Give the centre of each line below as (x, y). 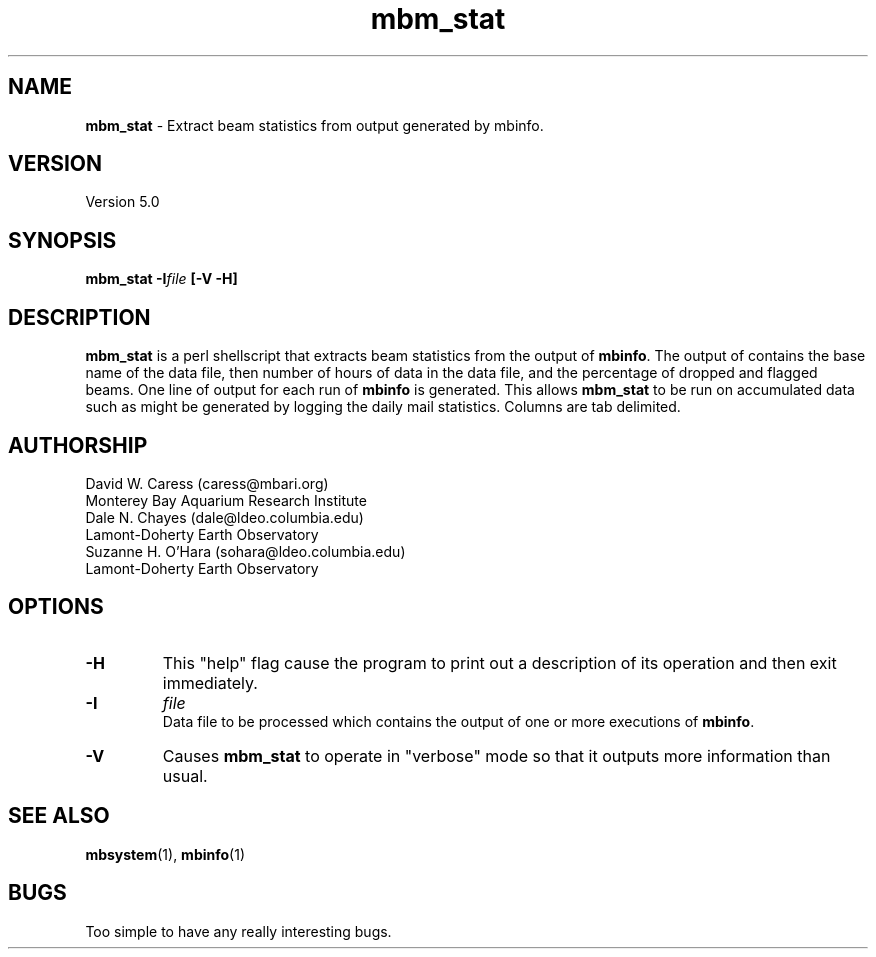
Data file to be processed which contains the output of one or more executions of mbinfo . (458, 721)
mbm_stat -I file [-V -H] (161, 279)
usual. (185, 775)
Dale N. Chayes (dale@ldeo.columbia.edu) (224, 517)
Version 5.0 (122, 202)
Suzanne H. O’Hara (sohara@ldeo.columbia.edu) (245, 551)
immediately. (210, 682)
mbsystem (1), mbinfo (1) (165, 854)
